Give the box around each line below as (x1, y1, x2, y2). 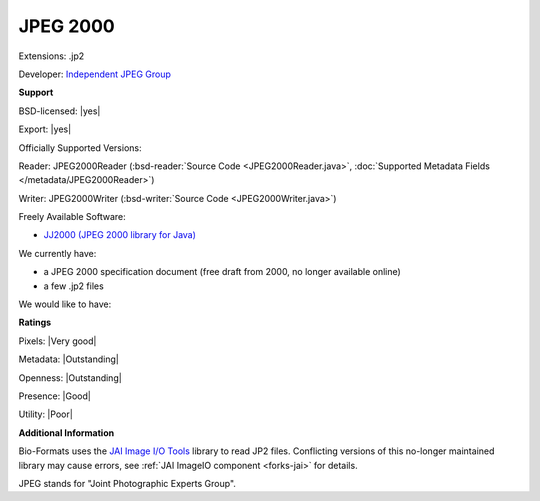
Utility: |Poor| (18, 408, 74, 420)
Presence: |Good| (18, 390, 92, 402)
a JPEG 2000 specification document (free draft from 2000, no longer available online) (43, 266, 402, 278)
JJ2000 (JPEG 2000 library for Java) (43, 229, 197, 241)
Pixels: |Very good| (18, 335, 97, 347)
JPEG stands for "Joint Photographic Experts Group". (18, 477, 237, 489)
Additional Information (18, 426, 115, 439)
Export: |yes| (18, 123, 72, 135)
